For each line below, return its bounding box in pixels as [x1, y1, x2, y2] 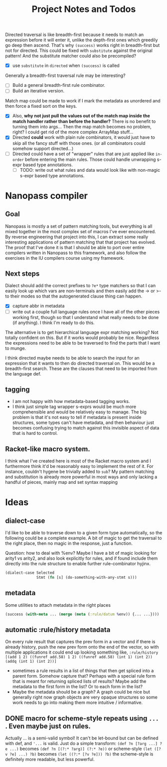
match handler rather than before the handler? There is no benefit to [12, 118, 156, 124]
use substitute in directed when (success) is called [12, 62, 120, 68]
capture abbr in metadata [12, 303, 65, 309]
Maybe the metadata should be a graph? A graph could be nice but [12, 689, 151, 695]
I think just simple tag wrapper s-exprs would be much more [12, 403, 137, 410]
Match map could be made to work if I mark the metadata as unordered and [5, 98, 161, 104]
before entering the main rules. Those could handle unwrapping [24, 156, 156, 162]
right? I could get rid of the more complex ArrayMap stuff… [12, 129, 134, 135]
